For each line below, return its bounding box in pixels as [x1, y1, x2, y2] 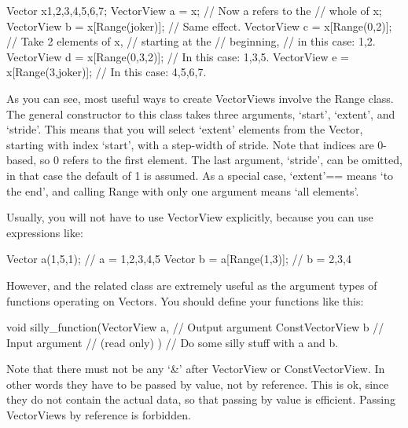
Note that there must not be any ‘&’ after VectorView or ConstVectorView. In [6, 360, 385, 377]
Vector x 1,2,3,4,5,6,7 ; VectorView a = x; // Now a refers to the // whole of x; [6, 2, 382, 18]
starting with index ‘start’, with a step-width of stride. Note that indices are [6, 136, 374, 152]
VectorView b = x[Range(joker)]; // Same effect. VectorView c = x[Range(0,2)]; [6, 17, 392, 34]
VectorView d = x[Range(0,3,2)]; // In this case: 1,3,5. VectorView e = [6, 48, 349, 64]
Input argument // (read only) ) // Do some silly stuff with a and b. [6, 334, 339, 350]
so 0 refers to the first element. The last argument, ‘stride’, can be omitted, [39, 152, 402, 168]
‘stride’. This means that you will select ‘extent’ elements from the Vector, [6, 121, 363, 137]
